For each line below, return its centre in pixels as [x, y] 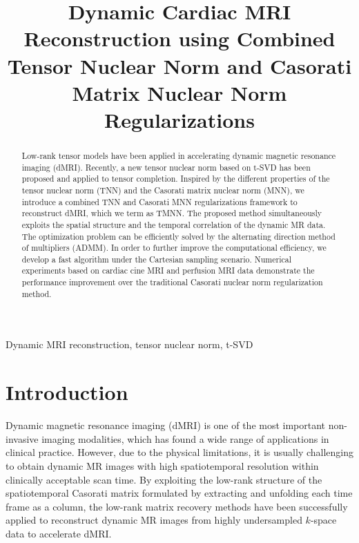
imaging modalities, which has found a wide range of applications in [185, 438]
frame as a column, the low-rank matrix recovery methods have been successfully [177, 506]
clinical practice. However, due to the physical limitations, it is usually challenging [179, 452]
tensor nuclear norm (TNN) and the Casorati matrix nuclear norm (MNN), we [163, 190]
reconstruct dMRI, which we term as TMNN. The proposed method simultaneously [172, 213]
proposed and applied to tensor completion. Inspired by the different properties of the [176, 179]
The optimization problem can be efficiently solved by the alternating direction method [178, 236]
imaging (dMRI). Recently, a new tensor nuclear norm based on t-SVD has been [166, 167]
